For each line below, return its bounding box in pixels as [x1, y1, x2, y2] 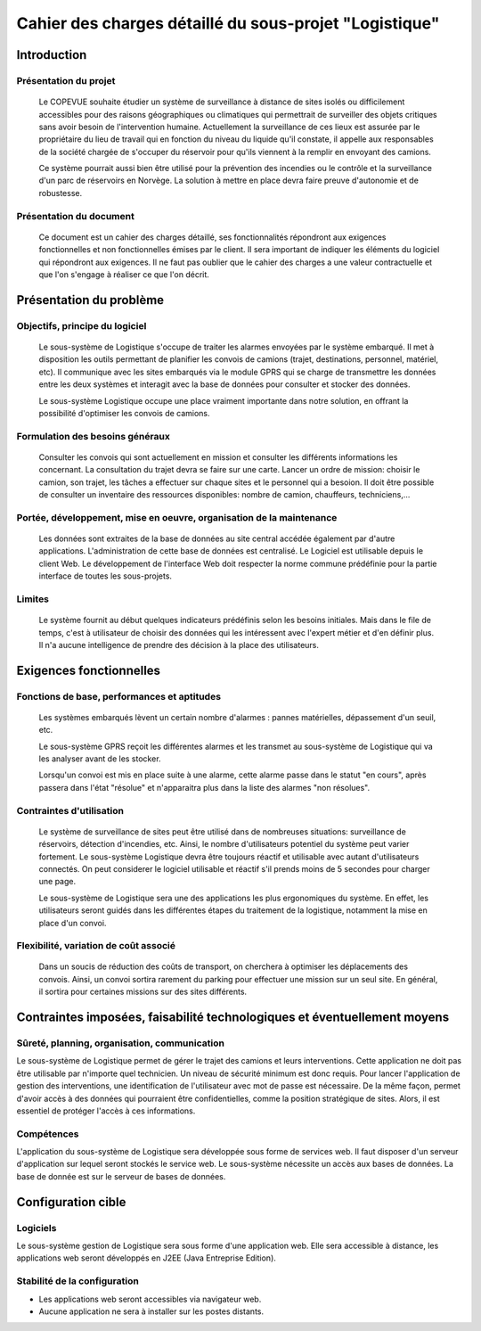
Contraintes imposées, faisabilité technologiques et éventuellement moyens [16, 1010, 450, 1025]
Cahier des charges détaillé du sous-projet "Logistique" [16, 13, 440, 33]
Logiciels [16, 1221, 57, 1234]
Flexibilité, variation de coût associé [16, 940, 176, 952]
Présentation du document [16, 210, 135, 222]
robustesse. [38, 187, 83, 198]
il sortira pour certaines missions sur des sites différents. [38, 986, 248, 998]
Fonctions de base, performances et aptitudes [16, 690, 222, 702]
